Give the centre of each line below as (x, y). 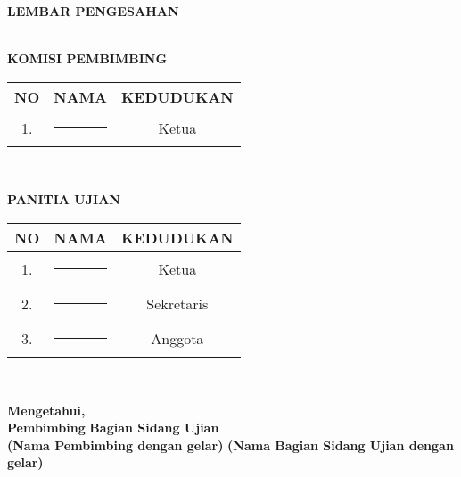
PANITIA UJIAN (64, 199)
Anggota (177, 338)
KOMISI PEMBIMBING (87, 58)
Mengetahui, (46, 410)
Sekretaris (177, 303)
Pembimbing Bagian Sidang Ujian (113, 428)
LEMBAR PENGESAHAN (93, 11)
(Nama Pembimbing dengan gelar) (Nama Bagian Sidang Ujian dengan (230, 444)
